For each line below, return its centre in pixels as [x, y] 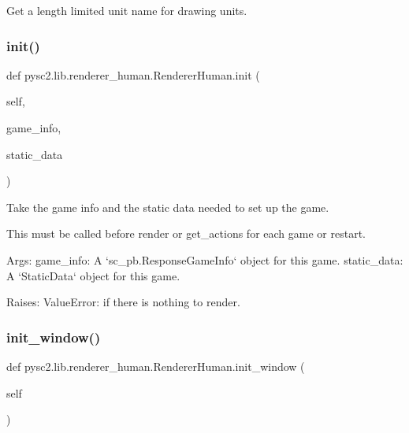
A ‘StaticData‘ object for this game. [93, 275]
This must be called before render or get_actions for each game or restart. [186, 233]
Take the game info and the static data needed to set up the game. [168, 207]
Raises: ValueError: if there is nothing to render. [123, 302]
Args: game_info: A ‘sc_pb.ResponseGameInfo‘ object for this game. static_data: [205, 259]
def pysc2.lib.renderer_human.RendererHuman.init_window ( [156, 366]
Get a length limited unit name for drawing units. [127, 10]
